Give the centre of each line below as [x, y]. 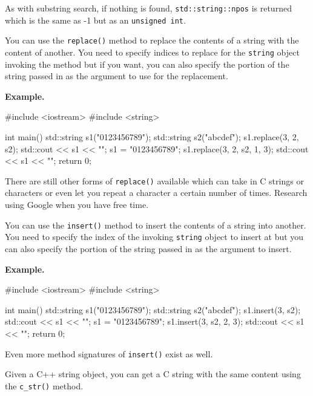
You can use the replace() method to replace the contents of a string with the [152, 40]
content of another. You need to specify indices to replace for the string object [152, 52]
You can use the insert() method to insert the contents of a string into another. [156, 225]
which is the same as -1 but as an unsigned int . [95, 20]
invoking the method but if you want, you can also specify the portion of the [147, 64]
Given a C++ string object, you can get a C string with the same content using [153, 374]
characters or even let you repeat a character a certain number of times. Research [156, 193]
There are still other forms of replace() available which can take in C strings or [154, 180]
